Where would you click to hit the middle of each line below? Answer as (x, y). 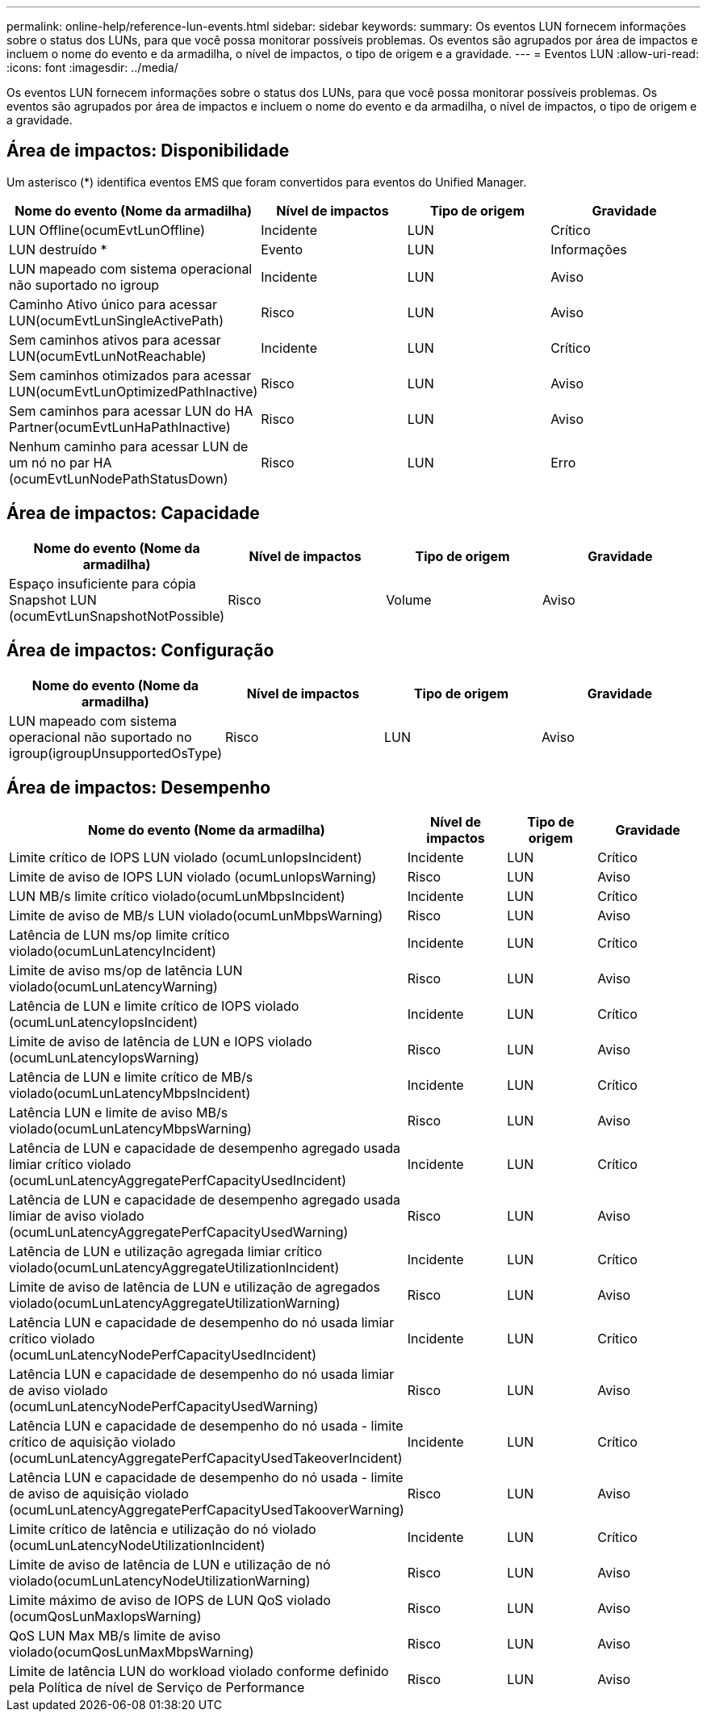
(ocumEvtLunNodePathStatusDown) (119, 478)
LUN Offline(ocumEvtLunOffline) (107, 230)
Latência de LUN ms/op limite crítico (119, 935)
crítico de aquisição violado (92, 1442)
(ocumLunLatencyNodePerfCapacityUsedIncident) (163, 1355)
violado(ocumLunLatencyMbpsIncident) (130, 1094)
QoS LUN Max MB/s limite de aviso (115, 1636)
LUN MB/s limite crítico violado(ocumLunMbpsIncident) (177, 897)
